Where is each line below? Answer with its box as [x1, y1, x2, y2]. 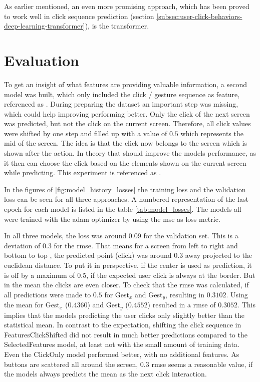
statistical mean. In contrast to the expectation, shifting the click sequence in [4, 319, 241, 330]
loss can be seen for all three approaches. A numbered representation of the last [4, 194, 248, 204]
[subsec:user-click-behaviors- [156, 11, 242, 21]
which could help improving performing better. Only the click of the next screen [4, 108, 250, 119]
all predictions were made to [4, 289, 91, 299]
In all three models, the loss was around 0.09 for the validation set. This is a [4, 230, 238, 241]
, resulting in [165, 289, 204, 299]
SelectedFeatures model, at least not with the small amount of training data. [4, 339, 239, 349]
